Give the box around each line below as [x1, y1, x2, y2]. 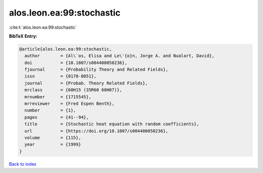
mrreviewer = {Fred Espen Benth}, [24, 101, 114, 107]
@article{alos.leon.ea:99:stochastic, [19, 46, 112, 52]
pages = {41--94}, [24, 115, 89, 120]
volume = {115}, [24, 135, 81, 140]
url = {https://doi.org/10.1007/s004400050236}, [24, 128, 169, 134]
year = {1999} [24, 142, 81, 147]
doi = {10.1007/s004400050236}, [24, 60, 128, 65]
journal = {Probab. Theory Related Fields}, [24, 80, 148, 86]
